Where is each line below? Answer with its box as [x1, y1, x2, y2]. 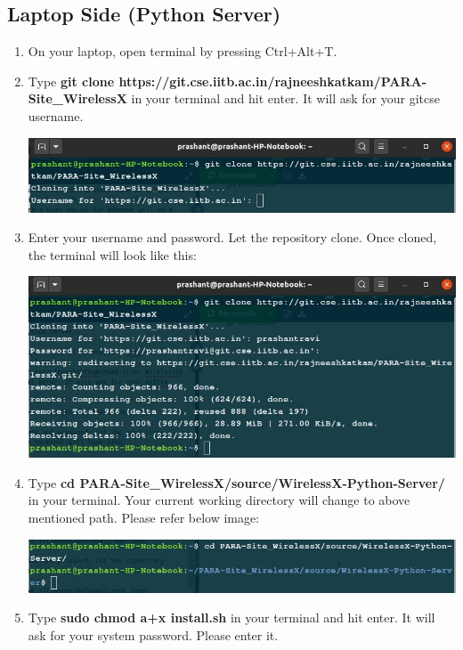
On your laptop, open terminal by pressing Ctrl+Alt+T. [28, 42, 337, 61]
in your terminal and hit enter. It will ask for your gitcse [131, 89, 440, 108]
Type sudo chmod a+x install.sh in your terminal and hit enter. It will [28, 608, 435, 627]
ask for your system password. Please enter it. [28, 625, 279, 644]
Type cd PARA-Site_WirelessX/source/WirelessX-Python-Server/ [28, 473, 445, 492]
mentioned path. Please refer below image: [28, 508, 260, 527]
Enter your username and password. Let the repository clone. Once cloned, [28, 228, 437, 247]
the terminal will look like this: [28, 245, 197, 264]
